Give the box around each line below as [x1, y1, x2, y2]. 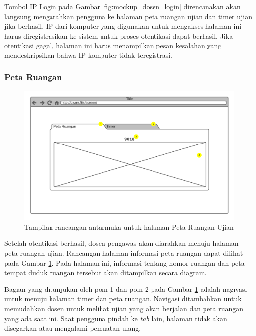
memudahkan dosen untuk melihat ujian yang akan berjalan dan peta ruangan [4, 303, 244, 313]
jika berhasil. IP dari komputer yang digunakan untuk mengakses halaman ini [4, 21, 242, 31]
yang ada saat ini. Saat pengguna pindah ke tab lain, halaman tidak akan [4, 313, 227, 323]
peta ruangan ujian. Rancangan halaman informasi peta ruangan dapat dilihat [4, 248, 243, 258]
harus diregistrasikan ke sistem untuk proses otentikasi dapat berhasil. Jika [4, 30, 233, 41]
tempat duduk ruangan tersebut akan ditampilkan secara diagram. [4, 267, 207, 278]
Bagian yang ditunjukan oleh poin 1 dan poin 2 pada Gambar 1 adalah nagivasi [4, 284, 247, 294]
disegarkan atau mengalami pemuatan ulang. [4, 323, 141, 333]
